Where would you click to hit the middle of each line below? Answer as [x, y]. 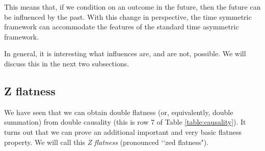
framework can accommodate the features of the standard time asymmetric [122, 27]
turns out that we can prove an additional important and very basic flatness [123, 131]
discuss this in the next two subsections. [67, 63]
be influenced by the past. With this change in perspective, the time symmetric [128, 16]
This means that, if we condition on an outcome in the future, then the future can [132, 7]
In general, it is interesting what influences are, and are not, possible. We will [125, 53]
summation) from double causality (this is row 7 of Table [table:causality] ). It [125, 122]
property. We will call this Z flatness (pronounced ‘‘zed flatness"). [107, 142]
